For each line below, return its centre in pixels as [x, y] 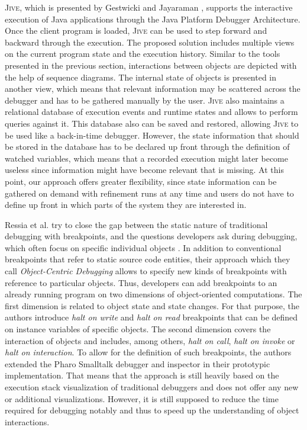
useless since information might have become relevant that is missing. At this [144, 170]
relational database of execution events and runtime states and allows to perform [151, 112]
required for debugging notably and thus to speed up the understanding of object [152, 410]
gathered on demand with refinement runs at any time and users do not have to [149, 193]
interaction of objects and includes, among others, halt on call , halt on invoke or [150, 340]
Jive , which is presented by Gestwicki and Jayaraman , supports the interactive [149, 7]
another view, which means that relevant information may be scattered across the [153, 89]
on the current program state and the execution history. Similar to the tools [143, 54]
